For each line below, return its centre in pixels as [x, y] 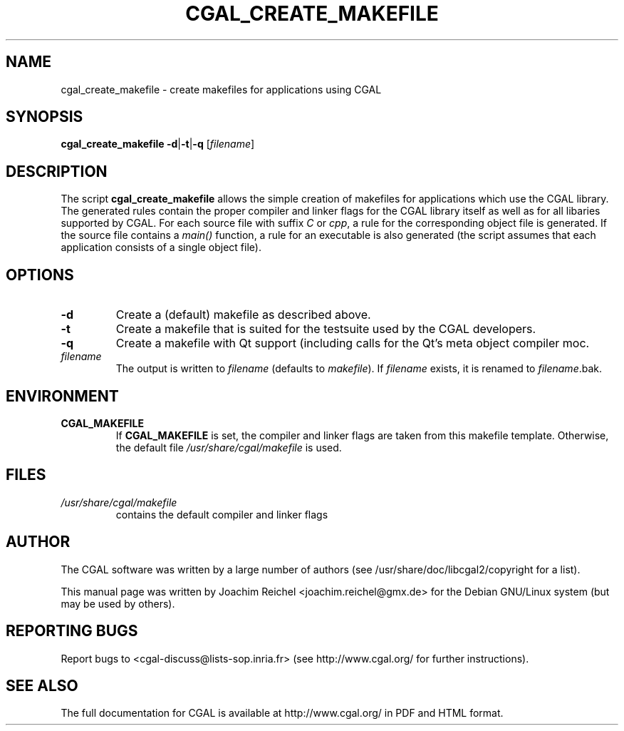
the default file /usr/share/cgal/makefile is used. [229, 447]
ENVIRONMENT [62, 396]
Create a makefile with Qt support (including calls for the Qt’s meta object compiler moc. [353, 343]
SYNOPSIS [45, 117]
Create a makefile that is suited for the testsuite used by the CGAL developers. [326, 329]
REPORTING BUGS [72, 631]
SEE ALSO [42, 685]
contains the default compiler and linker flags [222, 514]
